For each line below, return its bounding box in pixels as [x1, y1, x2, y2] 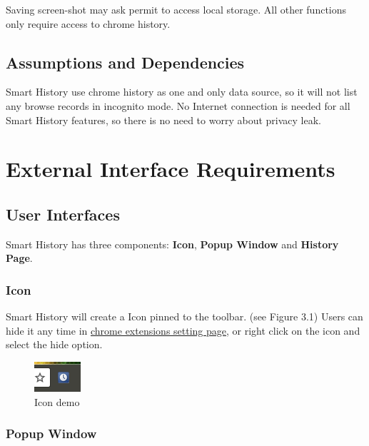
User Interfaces [6, 203, 120, 225]
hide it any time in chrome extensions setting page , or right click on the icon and [6, 323, 360, 338]
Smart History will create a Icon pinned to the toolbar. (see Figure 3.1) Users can [6, 309, 363, 324]
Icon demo [34, 394, 80, 409]
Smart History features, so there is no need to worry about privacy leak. [6, 112, 321, 127]
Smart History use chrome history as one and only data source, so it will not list [6, 84, 358, 99]
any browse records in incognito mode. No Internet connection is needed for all [6, 98, 350, 113]
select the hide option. [6, 337, 103, 352]
